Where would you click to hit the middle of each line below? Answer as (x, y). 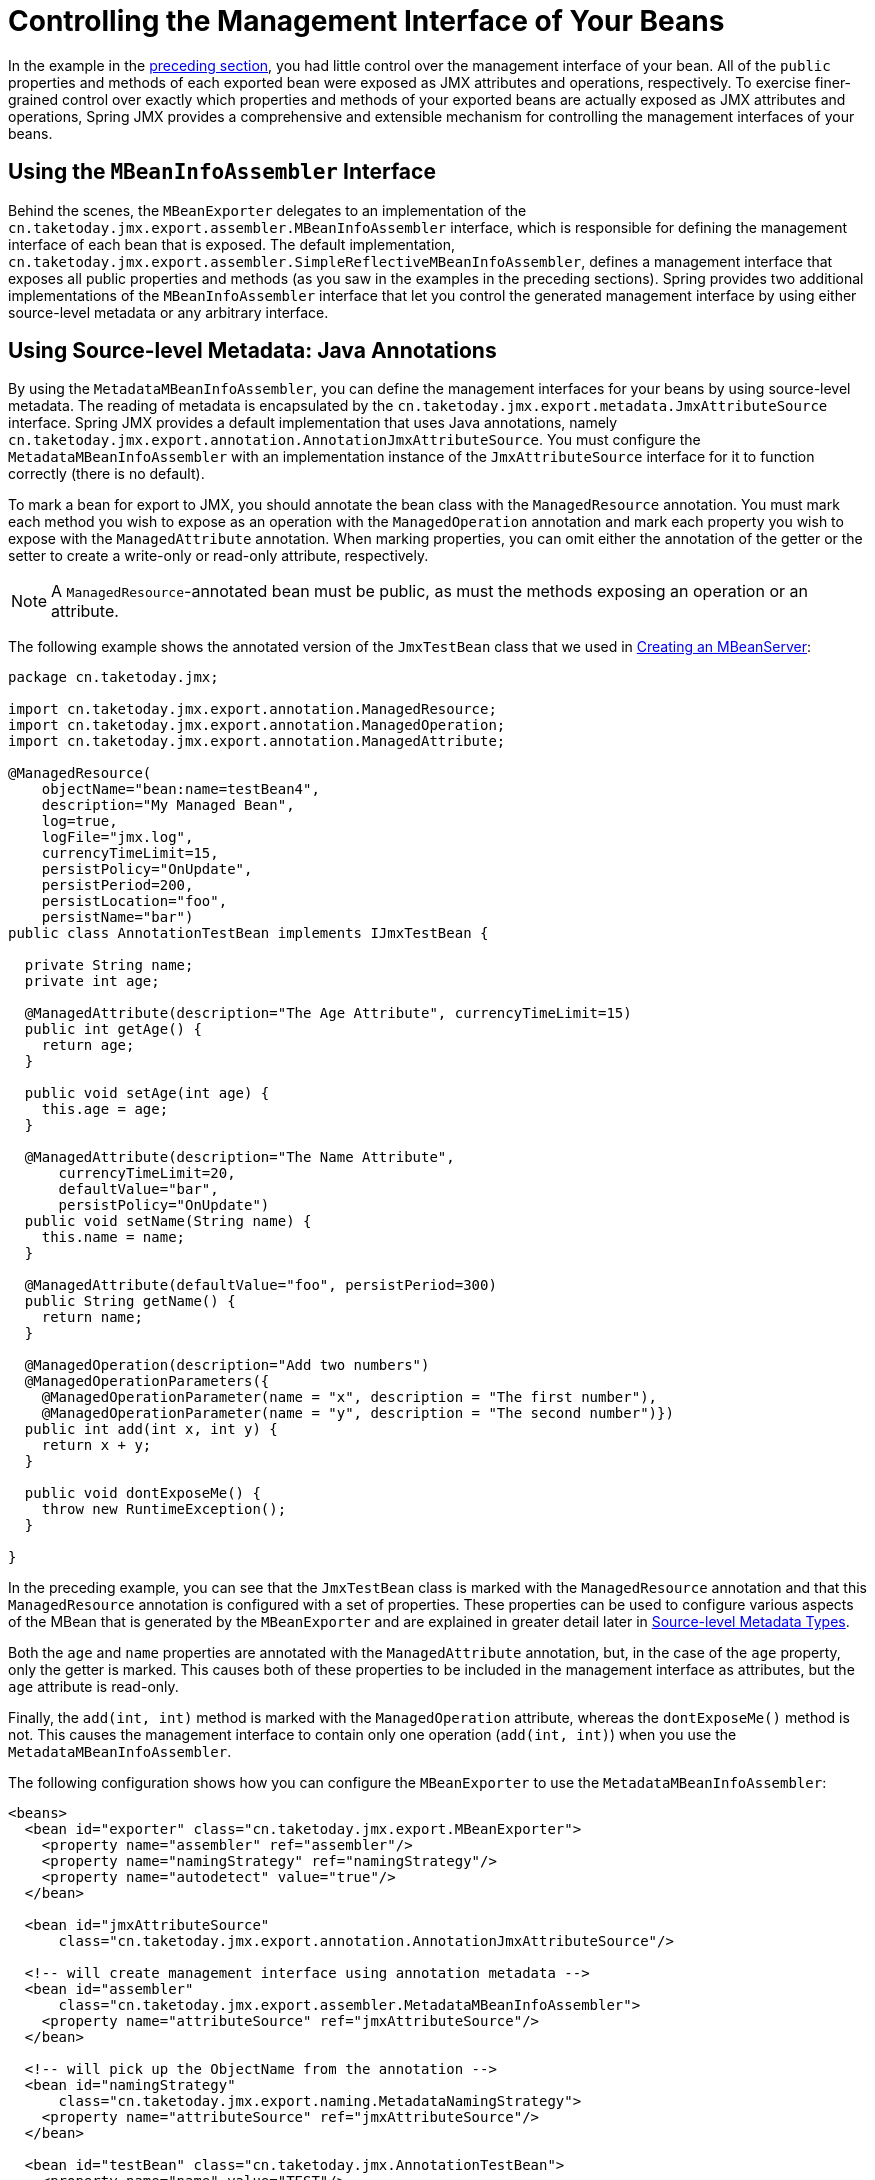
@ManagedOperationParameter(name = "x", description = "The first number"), (349, 1397)
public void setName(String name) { (168, 1221)
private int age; (92, 981)
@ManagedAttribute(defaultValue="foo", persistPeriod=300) (260, 1285)
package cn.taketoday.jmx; (113, 677)
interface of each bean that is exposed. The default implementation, (232, 244)
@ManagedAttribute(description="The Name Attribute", (239, 1157)
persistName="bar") (117, 917)
